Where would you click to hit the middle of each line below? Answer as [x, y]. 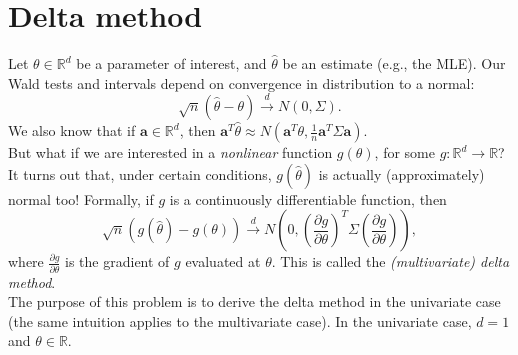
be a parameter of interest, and [171, 63]
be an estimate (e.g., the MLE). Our [394, 63]
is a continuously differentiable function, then [308, 198]
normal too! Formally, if [81, 198]
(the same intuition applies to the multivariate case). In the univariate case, [240, 320]
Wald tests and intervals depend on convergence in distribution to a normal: [241, 82]
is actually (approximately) [401, 173]
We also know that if [72, 130]
